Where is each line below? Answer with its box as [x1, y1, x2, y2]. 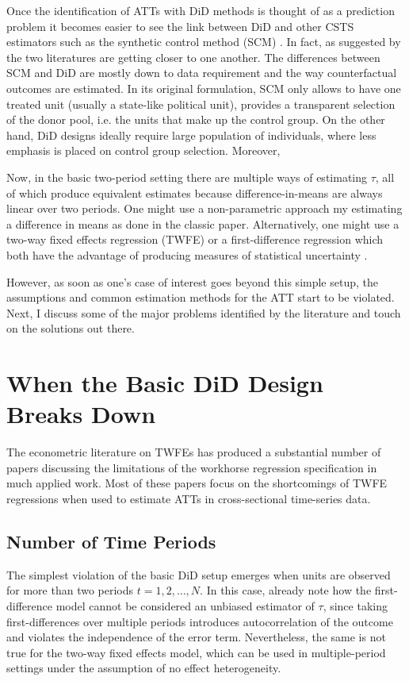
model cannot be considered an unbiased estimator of [55, 597, 315, 614]
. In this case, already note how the [200, 582, 372, 598]
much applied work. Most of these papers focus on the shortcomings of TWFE [6, 475, 388, 491]
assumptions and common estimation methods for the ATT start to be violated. [6, 289, 395, 306]
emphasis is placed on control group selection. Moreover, [6, 142, 281, 159]
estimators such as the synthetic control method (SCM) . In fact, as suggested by [6, 33, 401, 50]
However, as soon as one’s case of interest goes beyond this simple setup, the [6, 273, 378, 290]
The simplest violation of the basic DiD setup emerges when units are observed [6, 566, 391, 583]
